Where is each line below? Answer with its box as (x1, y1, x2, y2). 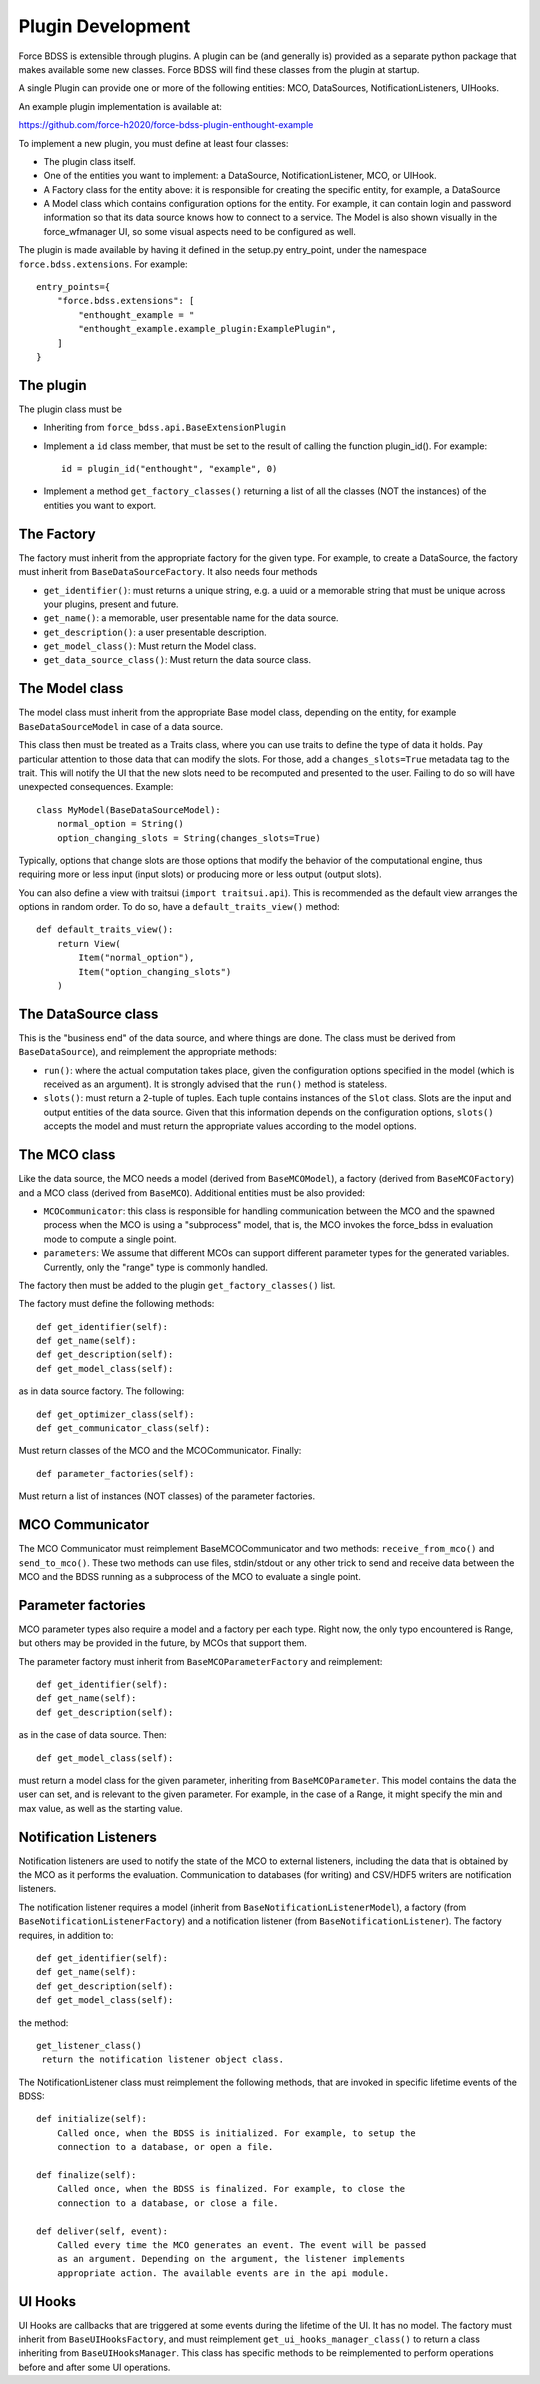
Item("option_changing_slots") (78, 966, 232, 977)
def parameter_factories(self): (36, 1468, 195, 1479)
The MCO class (18, 1146, 116, 1164)
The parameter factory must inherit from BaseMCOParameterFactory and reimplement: (18, 1655, 383, 1667)
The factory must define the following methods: (18, 1298, 215, 1310)
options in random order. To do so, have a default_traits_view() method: (18, 901, 340, 913)
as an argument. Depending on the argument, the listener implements (56, 2253, 406, 2265)
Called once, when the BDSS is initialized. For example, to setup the (56, 2127, 416, 2139)
